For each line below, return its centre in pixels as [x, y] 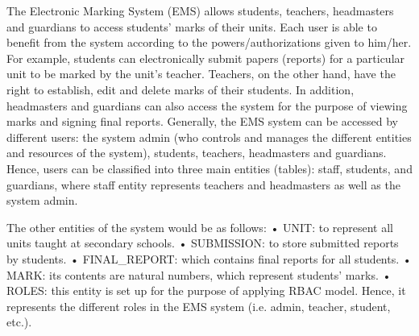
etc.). [19, 322]
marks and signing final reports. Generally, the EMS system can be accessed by [202, 121]
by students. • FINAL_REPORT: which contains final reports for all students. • [209, 258]
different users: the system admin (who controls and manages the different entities [209, 137]
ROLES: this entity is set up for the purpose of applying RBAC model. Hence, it [206, 290]
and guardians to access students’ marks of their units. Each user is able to [192, 26]
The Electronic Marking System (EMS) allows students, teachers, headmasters [200, 10]
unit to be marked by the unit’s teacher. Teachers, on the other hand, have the [201, 74]
